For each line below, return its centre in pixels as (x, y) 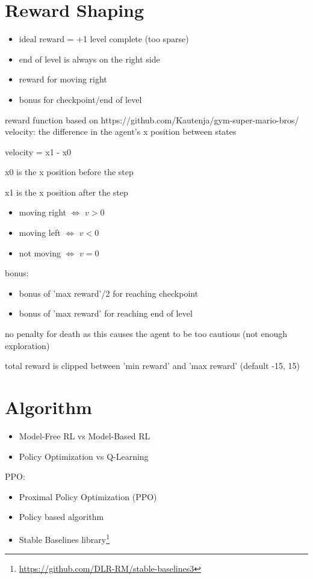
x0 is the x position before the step (69, 172)
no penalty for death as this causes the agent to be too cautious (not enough (146, 334)
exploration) (27, 345)
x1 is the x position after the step (67, 192)
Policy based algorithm (61, 517)
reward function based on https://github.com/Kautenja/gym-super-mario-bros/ (152, 119)
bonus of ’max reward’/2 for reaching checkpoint (109, 293)
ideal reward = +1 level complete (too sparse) (104, 39)
